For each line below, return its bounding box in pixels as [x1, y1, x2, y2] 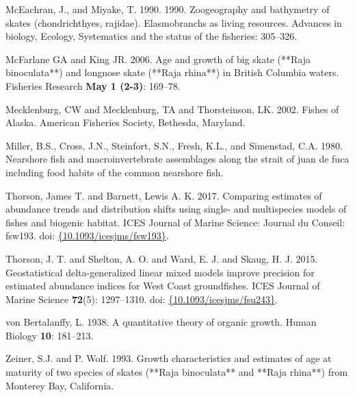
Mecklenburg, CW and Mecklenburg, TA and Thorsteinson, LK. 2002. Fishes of [5, 101, 339, 116]
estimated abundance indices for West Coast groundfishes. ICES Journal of [5, 278, 320, 293]
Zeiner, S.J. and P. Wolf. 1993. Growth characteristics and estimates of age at [5, 351, 332, 365]
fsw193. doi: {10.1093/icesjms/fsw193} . [5, 228, 169, 243]
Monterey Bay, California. [5, 378, 114, 392]
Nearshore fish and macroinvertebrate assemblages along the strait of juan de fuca [5, 152, 350, 166]
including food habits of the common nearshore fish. [5, 165, 224, 179]
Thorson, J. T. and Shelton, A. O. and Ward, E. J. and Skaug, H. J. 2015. [5, 251, 318, 265]
